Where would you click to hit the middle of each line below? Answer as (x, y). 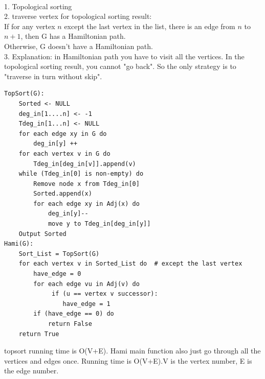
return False (70, 324)
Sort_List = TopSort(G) (59, 254)
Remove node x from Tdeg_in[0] (86, 184)
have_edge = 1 (86, 304)
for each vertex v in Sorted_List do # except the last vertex (130, 264)
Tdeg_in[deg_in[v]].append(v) (85, 164)
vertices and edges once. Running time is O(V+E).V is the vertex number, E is (128, 360)
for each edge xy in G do (63, 134)
